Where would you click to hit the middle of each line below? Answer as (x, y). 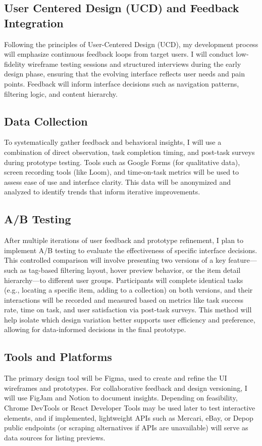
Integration (34, 23)
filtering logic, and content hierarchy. (61, 93)
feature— (243, 260)
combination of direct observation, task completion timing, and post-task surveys (129, 152)
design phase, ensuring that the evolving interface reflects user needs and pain (125, 74)
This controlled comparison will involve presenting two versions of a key (115, 260)
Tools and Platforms (58, 357)
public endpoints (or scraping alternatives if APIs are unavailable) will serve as (126, 428)
